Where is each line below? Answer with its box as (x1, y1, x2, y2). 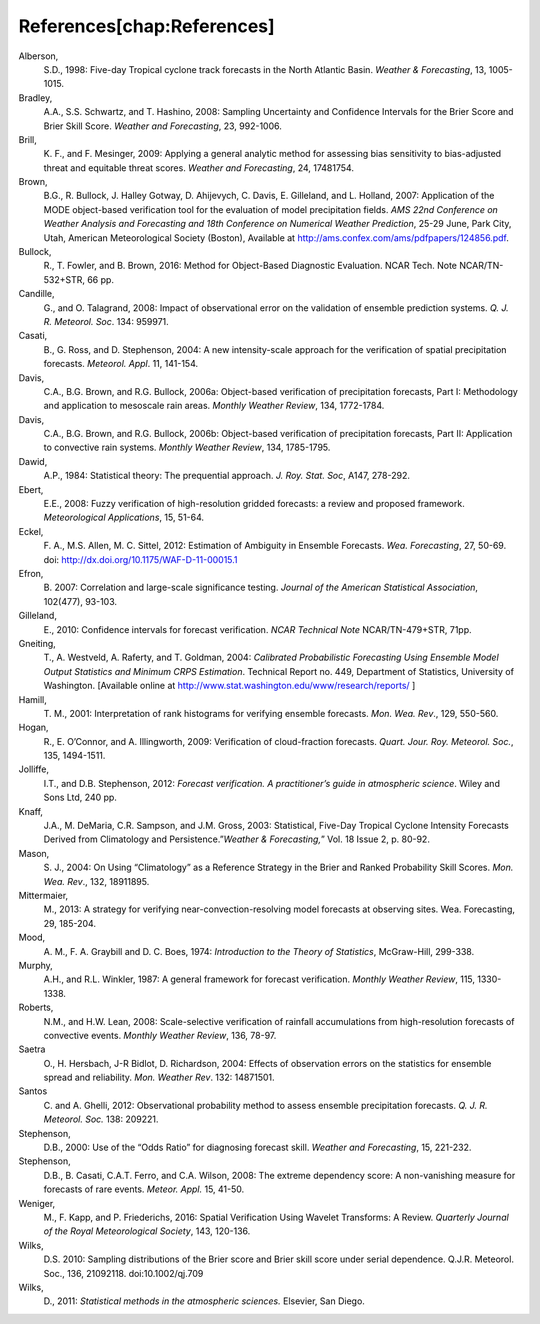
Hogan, (18, 721, 49, 734)
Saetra (18, 1043, 46, 1055)
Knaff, (18, 805, 44, 817)
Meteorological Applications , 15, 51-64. (43, 511, 205, 524)
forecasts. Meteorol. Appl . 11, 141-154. (43, 358, 199, 370)
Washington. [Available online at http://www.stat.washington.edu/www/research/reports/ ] (43, 680, 416, 692)
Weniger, (18, 1197, 56, 1209)
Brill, (18, 133, 37, 145)
